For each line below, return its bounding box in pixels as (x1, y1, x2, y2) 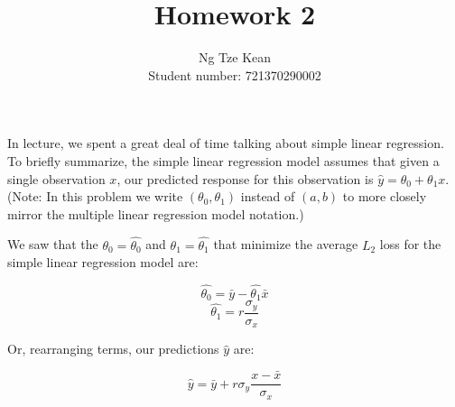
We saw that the (7, 235, 98, 254)
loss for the (379, 235, 441, 254)
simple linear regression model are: (7, 253, 199, 272)
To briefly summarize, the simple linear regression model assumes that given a (7, 151, 440, 170)
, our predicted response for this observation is (116, 169, 374, 188)
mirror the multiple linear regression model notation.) (7, 204, 304, 223)
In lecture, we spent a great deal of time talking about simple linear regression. (7, 134, 444, 153)
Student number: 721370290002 (148, 65, 321, 84)
